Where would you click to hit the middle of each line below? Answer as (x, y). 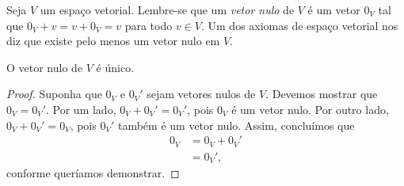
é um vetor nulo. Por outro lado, (310, 109)
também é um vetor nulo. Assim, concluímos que (236, 125)
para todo (149, 25)
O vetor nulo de (45, 67)
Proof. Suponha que (54, 94)
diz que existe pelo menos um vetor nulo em (113, 41)
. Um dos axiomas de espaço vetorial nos (299, 25)
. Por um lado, (81, 109)
